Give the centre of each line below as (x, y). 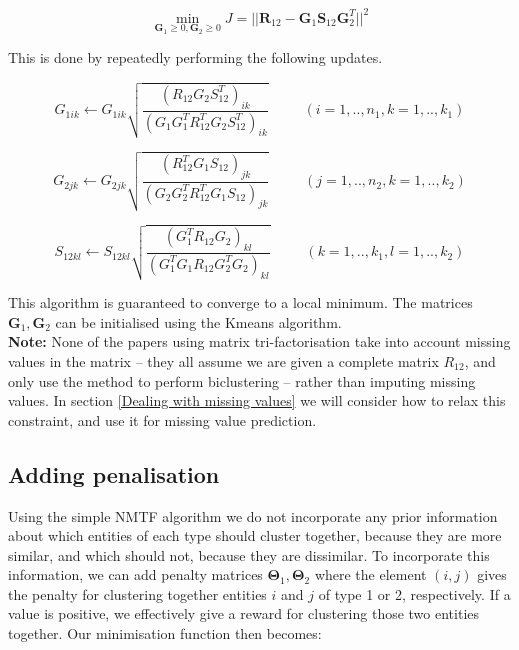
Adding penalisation (114, 473)
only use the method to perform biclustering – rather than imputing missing (242, 380)
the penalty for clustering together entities (137, 593)
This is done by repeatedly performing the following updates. (195, 57)
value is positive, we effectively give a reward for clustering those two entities (244, 613)
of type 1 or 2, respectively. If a (414, 593)
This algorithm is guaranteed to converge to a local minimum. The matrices (240, 302)
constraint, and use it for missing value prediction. (162, 419)
